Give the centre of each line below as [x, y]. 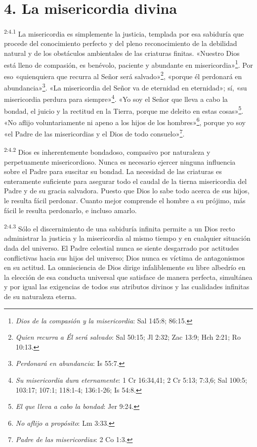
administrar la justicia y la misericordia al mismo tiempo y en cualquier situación [127, 238]
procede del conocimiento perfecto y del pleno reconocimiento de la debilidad [121, 43]
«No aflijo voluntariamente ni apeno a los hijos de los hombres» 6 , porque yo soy [125, 121]
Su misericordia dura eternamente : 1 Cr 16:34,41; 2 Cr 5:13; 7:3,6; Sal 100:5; [131, 380]
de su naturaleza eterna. [41, 296]
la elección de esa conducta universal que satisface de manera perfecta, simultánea [128, 277]
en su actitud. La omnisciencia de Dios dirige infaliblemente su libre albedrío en [125, 267]
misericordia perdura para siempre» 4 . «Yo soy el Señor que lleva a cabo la [116, 98]
